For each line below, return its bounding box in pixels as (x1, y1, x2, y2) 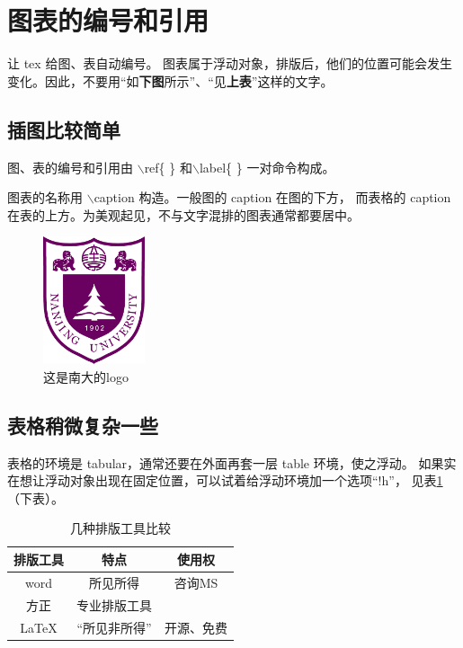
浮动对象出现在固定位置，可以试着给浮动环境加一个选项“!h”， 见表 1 (44, 471, 443, 490)
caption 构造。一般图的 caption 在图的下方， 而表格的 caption (93, 188, 451, 207)
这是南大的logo (43, 367, 129, 386)
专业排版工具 (76, 595, 152, 614)
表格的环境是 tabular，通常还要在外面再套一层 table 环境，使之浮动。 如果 (7, 453, 444, 472)
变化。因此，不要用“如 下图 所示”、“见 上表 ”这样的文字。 (7, 71, 334, 90)
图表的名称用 (7, 188, 83, 207)
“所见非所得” (76, 617, 152, 636)
